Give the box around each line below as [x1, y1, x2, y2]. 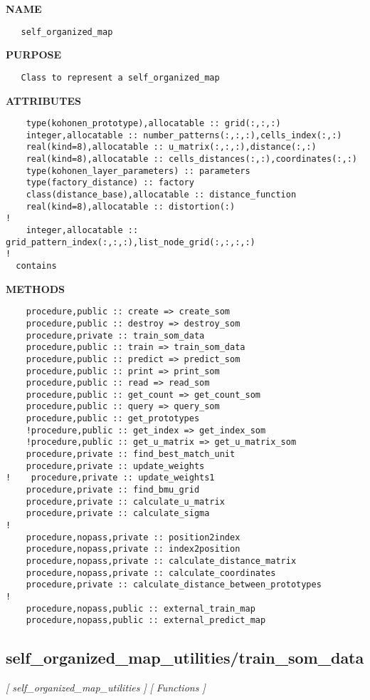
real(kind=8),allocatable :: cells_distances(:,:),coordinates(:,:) [26, 154, 357, 165]
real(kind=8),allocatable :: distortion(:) [26, 201, 236, 212]
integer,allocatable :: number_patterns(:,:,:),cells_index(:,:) [26, 130, 342, 140]
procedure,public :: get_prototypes [26, 413, 200, 424]
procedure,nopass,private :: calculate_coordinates [26, 567, 276, 578]
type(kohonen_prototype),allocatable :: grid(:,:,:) [26, 118, 281, 129]
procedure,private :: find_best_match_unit [26, 449, 236, 460]
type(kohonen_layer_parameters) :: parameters [26, 165, 250, 176]
